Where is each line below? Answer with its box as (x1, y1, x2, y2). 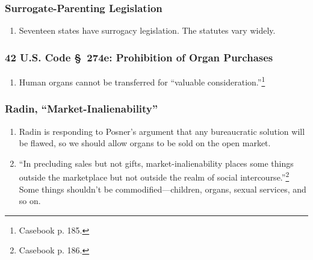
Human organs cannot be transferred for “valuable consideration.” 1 (19, 74, 265, 88)
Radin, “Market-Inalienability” (5, 101, 158, 116)
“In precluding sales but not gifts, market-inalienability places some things (19, 156, 294, 169)
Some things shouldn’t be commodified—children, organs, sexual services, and (19, 182, 306, 195)
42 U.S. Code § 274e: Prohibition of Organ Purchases (5, 49, 273, 64)
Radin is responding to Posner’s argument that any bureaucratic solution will (19, 125, 305, 137)
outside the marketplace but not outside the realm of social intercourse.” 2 (19, 169, 290, 183)
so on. (19, 194, 41, 207)
